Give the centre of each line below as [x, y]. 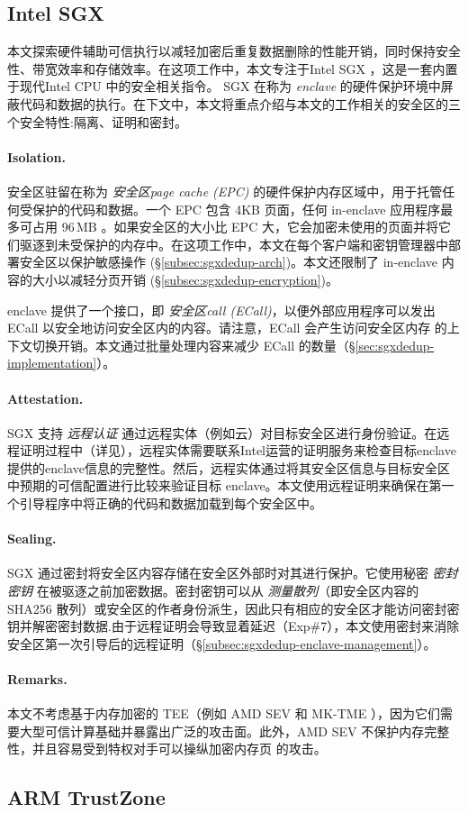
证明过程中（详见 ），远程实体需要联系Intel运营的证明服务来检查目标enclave [238, 450]
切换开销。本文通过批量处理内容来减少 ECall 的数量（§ [193, 345]
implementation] [52, 363]
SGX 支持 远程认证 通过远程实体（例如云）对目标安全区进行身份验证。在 [222, 432]
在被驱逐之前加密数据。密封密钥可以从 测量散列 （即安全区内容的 [228, 591]
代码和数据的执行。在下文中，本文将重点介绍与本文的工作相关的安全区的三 [240, 103]
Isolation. [36, 156]
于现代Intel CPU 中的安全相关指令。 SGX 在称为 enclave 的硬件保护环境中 [224, 86]
